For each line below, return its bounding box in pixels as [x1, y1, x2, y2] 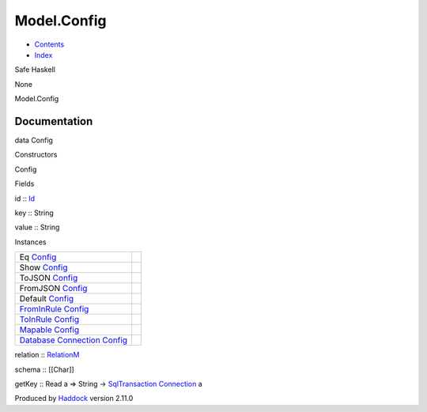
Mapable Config [19, 324, 79, 335]
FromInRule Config [19, 304, 89, 315]
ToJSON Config [19, 273, 78, 284]
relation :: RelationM [14, 350, 80, 360]
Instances [14, 237, 47, 247]
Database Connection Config [19, 335, 128, 346]
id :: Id [14, 194, 36, 203]
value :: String [14, 222, 60, 232]
